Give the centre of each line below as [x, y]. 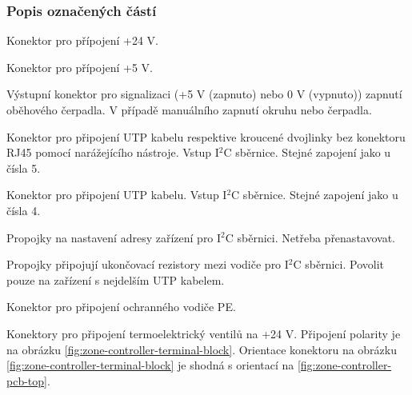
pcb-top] [27, 380]
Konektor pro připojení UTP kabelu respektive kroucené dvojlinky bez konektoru [206, 136]
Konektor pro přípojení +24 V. [82, 40]
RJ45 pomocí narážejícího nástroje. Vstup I [113, 152]
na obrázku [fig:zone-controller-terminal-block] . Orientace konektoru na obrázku [202, 349]
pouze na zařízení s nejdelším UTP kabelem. [116, 279]
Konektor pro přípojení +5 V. [80, 67]
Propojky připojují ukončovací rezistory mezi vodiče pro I [148, 264]
